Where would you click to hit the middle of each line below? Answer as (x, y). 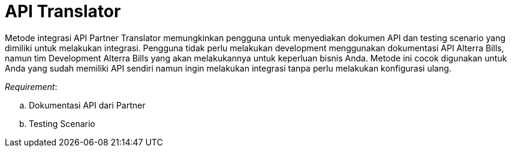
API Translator (63, 11)
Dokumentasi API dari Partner (87, 105)
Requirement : (31, 86)
